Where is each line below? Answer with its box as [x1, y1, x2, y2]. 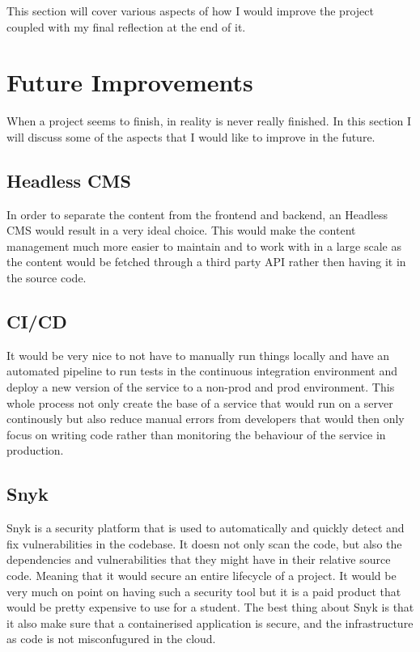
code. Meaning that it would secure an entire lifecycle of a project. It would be [6, 567, 397, 584]
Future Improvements [6, 66, 253, 99]
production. [6, 442, 64, 459]
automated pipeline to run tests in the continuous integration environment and [6, 362, 397, 379]
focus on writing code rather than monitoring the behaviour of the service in [6, 425, 386, 442]
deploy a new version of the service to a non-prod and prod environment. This [6, 379, 395, 396]
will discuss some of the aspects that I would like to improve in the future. [6, 128, 375, 145]
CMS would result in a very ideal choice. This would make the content [6, 222, 356, 239]
